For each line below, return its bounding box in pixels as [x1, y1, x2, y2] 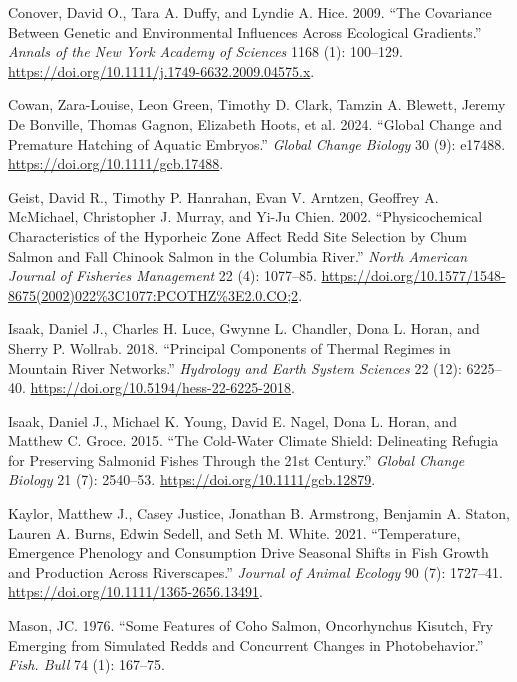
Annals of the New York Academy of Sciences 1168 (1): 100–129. [8, 41, 403, 62]
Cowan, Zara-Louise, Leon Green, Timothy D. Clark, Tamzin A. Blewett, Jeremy [8, 94, 506, 115]
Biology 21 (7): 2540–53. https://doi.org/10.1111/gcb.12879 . [8, 469, 376, 490]
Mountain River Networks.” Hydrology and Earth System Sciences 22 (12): [8, 357, 462, 378]
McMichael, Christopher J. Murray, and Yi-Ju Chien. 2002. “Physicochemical [8, 206, 483, 227]
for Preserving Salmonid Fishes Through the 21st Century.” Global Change [8, 449, 465, 470]
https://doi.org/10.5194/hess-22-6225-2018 [30, 377, 292, 398]
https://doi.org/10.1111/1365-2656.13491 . [8, 581, 263, 602]
